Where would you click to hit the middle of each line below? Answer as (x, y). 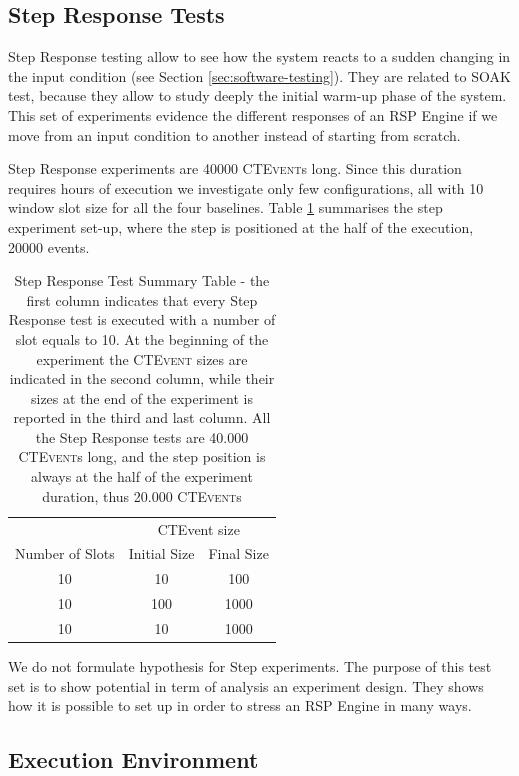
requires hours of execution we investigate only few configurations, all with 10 (246, 187)
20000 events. (49, 246)
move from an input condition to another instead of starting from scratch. (234, 134)
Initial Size (161, 553)
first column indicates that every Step (142, 299)
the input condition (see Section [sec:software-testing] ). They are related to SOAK (259, 75)
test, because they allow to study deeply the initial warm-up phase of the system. (257, 95)
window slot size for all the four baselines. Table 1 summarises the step (225, 207)
